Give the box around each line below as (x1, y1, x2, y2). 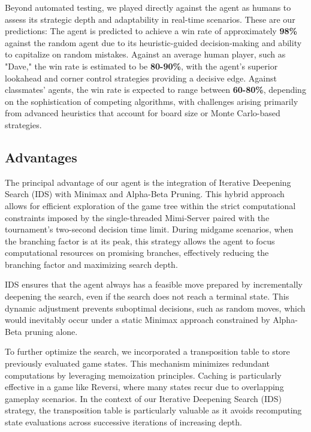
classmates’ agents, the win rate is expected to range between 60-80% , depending (5, 83, 306, 96)
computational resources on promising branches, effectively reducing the (5, 246, 269, 259)
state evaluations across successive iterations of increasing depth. (5, 416, 242, 428)
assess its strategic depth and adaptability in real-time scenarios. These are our (5, 13, 295, 25)
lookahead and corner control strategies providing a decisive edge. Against (5, 71, 277, 84)
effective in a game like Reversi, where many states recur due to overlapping (5, 380, 284, 393)
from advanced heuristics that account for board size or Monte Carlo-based (5, 107, 280, 119)
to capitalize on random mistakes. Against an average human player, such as (5, 48, 286, 61)
